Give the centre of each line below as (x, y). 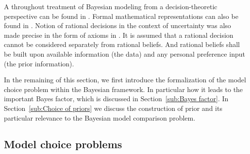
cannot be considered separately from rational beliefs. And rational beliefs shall (122, 44)
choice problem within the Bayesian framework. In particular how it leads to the (124, 89)
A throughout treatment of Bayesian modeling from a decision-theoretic (111, 6)
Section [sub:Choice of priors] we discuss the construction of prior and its (113, 108)
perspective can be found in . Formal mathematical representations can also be (121, 16)
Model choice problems (63, 144)
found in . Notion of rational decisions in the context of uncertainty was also (117, 25)
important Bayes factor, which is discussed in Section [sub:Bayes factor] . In (116, 99)
